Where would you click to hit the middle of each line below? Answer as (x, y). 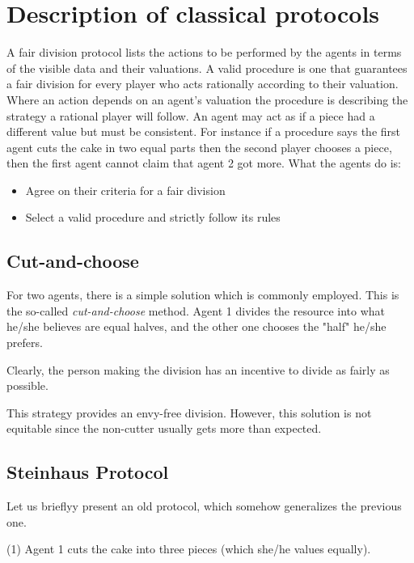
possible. (27, 385)
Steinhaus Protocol (88, 472)
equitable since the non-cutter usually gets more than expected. (164, 428)
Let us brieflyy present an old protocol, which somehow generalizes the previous (204, 506)
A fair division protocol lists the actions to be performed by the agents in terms (204, 52)
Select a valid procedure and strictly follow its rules (153, 217)
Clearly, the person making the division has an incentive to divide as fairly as (198, 369)
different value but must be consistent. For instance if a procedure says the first (204, 131)
